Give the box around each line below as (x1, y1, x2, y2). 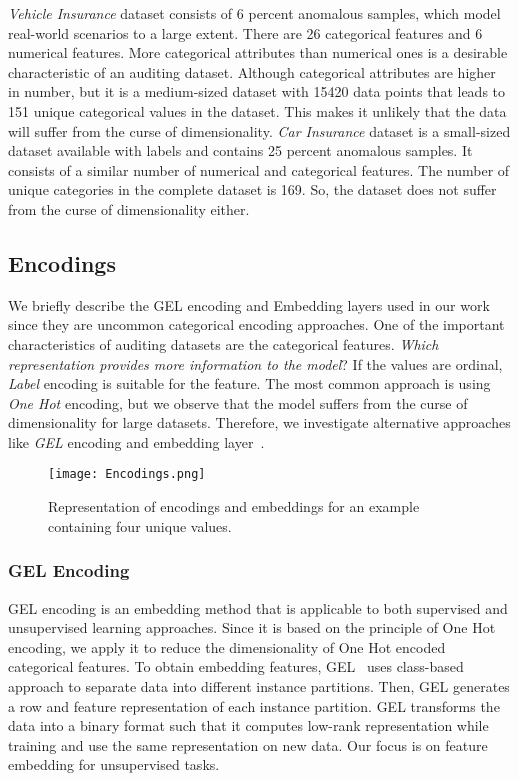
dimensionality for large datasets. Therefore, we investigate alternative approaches (8, 412, 511, 433)
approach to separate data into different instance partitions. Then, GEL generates (8, 675, 510, 696)
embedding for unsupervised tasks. (8, 754, 220, 775)
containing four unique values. (48, 515, 232, 536)
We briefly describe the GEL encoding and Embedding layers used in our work (8, 294, 490, 315)
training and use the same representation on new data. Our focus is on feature (8, 734, 488, 755)
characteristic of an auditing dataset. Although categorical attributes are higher (8, 61, 496, 82)
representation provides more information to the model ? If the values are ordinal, (8, 353, 503, 374)
